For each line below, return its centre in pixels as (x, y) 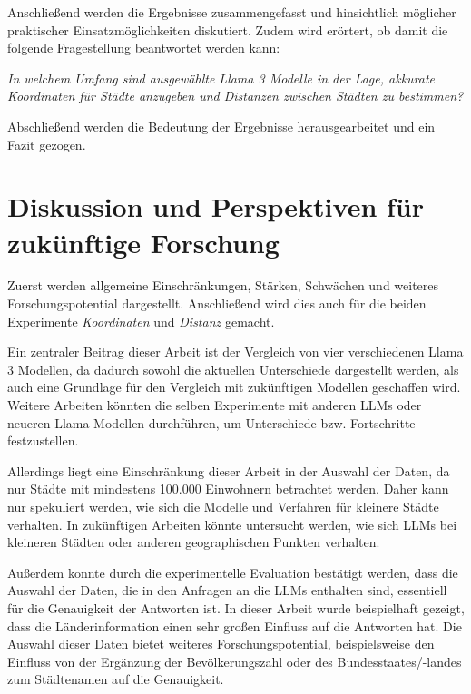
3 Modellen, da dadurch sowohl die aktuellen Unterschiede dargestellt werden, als (233, 369)
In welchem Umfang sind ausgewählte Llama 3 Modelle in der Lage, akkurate (221, 78)
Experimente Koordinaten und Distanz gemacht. (141, 321)
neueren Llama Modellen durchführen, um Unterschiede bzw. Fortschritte (211, 422)
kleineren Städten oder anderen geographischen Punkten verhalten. (194, 542)
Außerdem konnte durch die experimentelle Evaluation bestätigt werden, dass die (233, 572)
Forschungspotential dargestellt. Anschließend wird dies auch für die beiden (217, 303)
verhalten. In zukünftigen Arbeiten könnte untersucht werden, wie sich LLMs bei (232, 524)
